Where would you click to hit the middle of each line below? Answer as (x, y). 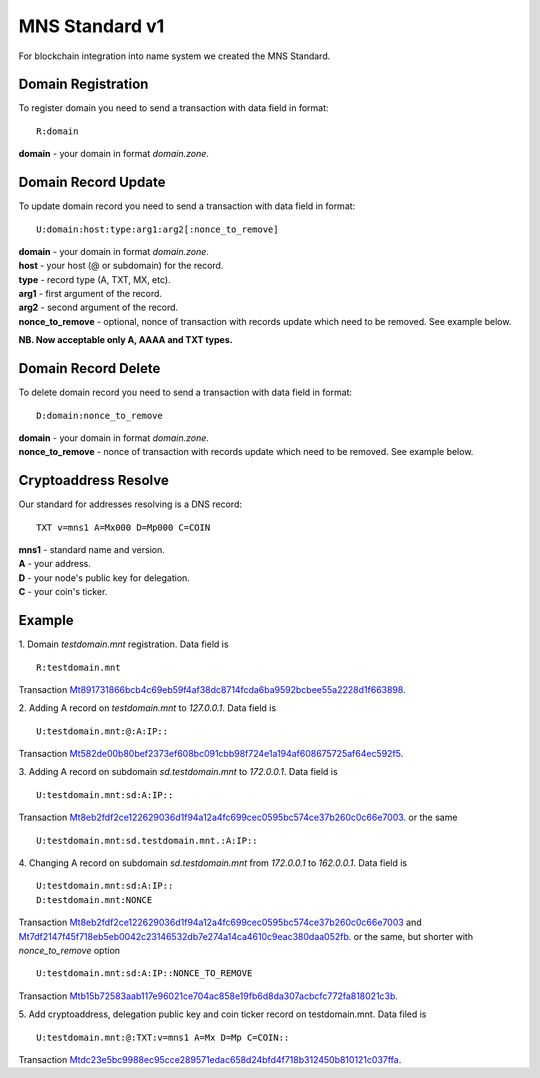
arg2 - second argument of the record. (98, 307)
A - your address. (55, 564)
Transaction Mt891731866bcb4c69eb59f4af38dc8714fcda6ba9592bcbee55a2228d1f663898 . (212, 689)
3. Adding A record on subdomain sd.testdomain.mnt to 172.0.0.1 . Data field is (178, 772)
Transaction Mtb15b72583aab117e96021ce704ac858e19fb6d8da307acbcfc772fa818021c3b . (208, 996)
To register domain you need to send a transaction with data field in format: (173, 108)
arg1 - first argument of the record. (90, 294)
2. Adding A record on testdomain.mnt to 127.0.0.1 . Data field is (147, 708)
